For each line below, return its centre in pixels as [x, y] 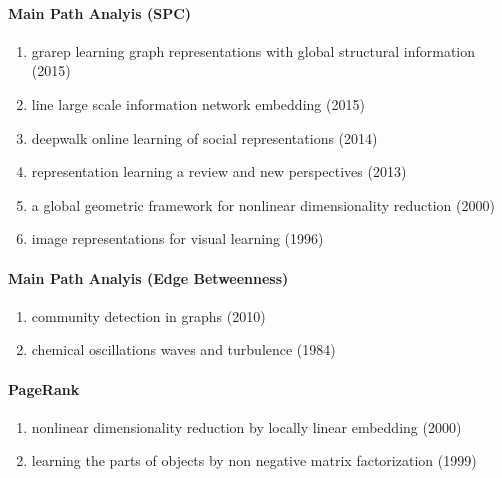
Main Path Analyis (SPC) [100, 12]
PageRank [44, 388]
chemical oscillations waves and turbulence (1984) [183, 349]
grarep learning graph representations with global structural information [253, 50]
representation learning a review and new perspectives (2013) [219, 171]
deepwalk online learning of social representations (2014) [204, 137]
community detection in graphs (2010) [148, 315]
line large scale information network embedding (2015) [198, 103]
